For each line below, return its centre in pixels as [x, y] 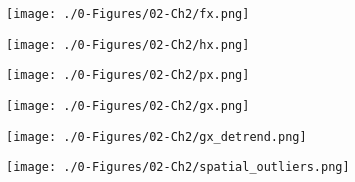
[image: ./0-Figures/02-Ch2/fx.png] [128, 14]
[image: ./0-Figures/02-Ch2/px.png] [128, 75]
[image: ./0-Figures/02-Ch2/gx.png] [128, 105]
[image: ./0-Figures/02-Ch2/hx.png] [128, 44]
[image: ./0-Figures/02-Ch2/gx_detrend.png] [156, 136]
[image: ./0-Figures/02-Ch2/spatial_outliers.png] [178, 167]
